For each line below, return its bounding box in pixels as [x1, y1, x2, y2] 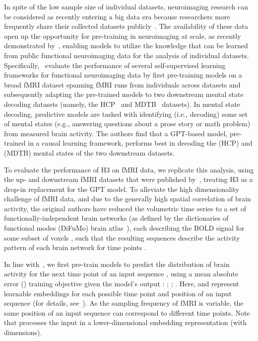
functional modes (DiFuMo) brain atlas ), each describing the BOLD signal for [4, 223, 245, 233]
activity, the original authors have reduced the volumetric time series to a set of [4, 203, 247, 213]
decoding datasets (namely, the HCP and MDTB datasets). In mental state [4, 98, 240, 109]
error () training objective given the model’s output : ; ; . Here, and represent [4, 278, 239, 289]
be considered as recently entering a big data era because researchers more [4, 11, 230, 21]
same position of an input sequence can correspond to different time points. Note [4, 307, 250, 318]
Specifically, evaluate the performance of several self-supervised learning [4, 60, 226, 70]
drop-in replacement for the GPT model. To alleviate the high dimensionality [4, 183, 239, 194]
